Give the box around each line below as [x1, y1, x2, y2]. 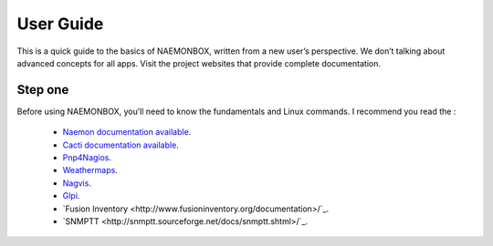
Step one [16, 82, 69, 97]
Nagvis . [62, 178, 91, 189]
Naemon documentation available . [62, 127, 192, 138]
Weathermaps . [62, 165, 118, 176]
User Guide [16, 14, 104, 34]
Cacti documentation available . [62, 139, 180, 150]
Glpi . [62, 190, 80, 201]
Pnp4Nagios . [62, 152, 112, 163]
